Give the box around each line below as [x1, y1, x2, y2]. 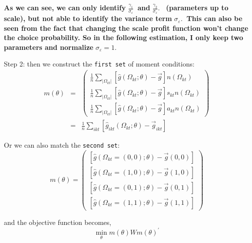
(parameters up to [166, 2, 229, 12]
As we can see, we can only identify [4, 2, 126, 12]
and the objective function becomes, [4, 217, 112, 227]
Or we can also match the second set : [4, 140, 120, 150]
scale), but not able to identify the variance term [4, 13, 172, 23]
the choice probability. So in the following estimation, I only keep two [4, 32, 243, 43]
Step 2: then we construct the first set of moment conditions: [4, 58, 194, 68]
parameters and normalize [4, 42, 94, 52]
